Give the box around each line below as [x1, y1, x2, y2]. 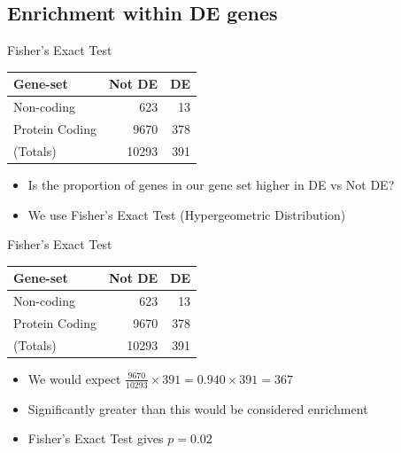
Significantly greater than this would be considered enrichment [27, 399, 368, 418]
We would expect [27, 369, 121, 387]
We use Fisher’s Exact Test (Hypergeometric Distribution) [27, 205, 346, 223]
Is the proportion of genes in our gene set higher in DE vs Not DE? [27, 175, 395, 193]
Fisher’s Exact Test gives [27, 429, 164, 448]
